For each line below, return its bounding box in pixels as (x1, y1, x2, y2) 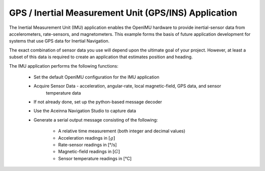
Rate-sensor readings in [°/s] (58, 142, 117, 148)
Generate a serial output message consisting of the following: (33, 117, 158, 122)
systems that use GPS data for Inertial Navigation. (9, 38, 110, 44)
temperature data (46, 90, 81, 96)
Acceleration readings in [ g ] (58, 135, 115, 141)
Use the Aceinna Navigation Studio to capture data (33, 108, 136, 114)
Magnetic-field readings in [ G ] (58, 148, 120, 154)
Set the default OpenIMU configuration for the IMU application (33, 74, 159, 80)
